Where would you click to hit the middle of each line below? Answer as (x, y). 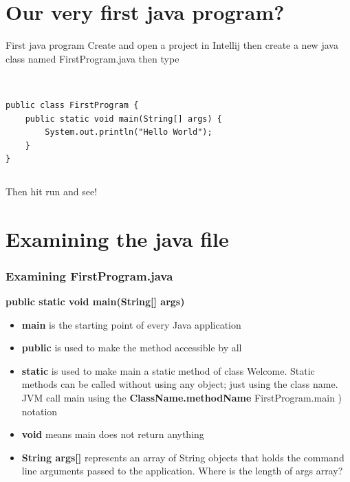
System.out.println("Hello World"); (129, 132)
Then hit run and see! (52, 191)
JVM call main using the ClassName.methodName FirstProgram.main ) (182, 398)
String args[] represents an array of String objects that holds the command (183, 457)
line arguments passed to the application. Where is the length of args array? (182, 471)
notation (40, 411)
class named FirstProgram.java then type (92, 58)
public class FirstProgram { (72, 105)
